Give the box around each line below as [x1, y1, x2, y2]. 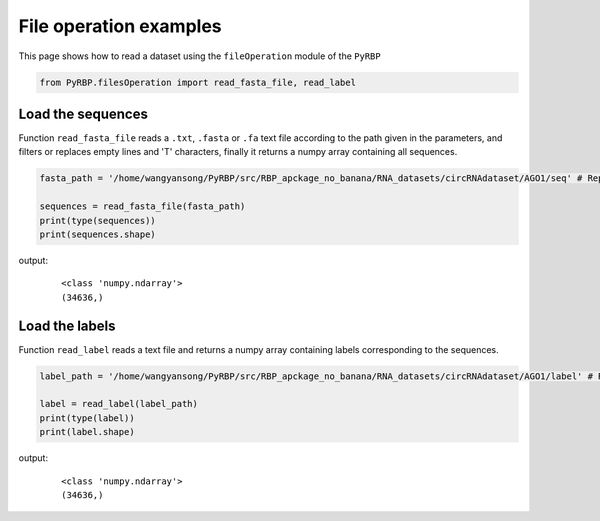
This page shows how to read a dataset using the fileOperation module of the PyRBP [18, 50, 381, 62]
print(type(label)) [39, 412, 135, 424]
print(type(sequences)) [39, 215, 157, 226]
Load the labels [18, 317, 116, 334]
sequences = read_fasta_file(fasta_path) [39, 201, 246, 212]
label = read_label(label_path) [39, 398, 199, 410]
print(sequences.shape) [39, 228, 157, 240]
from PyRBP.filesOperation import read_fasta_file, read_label [39, 76, 357, 88]
